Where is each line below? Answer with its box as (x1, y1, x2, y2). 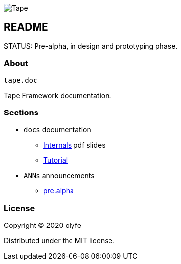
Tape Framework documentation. (4, 91, 111, 100)
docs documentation (24, 125, 91, 134)
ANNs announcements (24, 171, 95, 180)
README (4, 21, 48, 34)
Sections (4, 107, 38, 117)
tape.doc (4, 76, 37, 84)
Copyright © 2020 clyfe (4, 221, 81, 230)
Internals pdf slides (43, 141, 106, 150)
